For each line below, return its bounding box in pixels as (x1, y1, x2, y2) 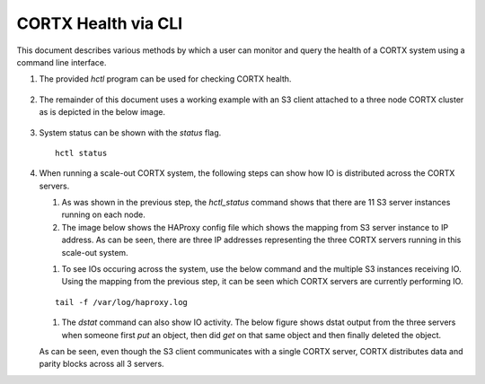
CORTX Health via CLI (16, 13, 183, 33)
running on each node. (61, 209, 145, 220)
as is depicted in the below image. (39, 107, 166, 118)
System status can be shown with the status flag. (39, 127, 222, 138)
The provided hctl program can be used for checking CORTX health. (39, 74, 292, 84)
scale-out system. (61, 247, 129, 257)
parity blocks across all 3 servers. (39, 359, 165, 370)
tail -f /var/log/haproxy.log (55, 297, 189, 307)
